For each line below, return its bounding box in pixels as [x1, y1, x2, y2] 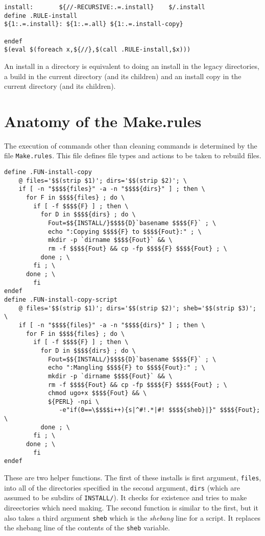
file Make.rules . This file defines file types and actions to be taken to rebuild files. [4, 150, 261, 161]
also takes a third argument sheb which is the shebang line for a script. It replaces [4, 512, 260, 523]
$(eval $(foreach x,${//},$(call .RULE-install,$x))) [4, 46, 191, 54]
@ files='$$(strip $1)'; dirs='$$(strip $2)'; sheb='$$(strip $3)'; [18, 304, 256, 312]
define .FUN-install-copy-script [4, 296, 117, 303]
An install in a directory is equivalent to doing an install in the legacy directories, [4, 60, 259, 71]
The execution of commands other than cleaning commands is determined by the [4, 140, 257, 151]
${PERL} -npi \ [47, 398, 100, 405]
